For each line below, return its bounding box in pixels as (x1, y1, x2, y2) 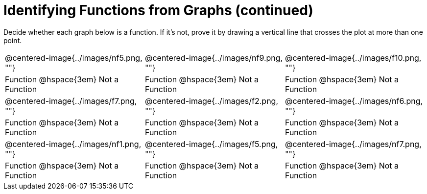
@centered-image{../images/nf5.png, (5, 52, 142, 63)
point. (3, 36, 22, 45)
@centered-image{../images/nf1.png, (5, 139, 142, 149)
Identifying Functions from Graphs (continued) (3, 2, 313, 19)
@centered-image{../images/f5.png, (144, 139, 278, 149)
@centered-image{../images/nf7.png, (285, 139, 422, 149)
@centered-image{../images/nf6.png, (285, 96, 423, 106)
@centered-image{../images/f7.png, (5, 96, 137, 106)
